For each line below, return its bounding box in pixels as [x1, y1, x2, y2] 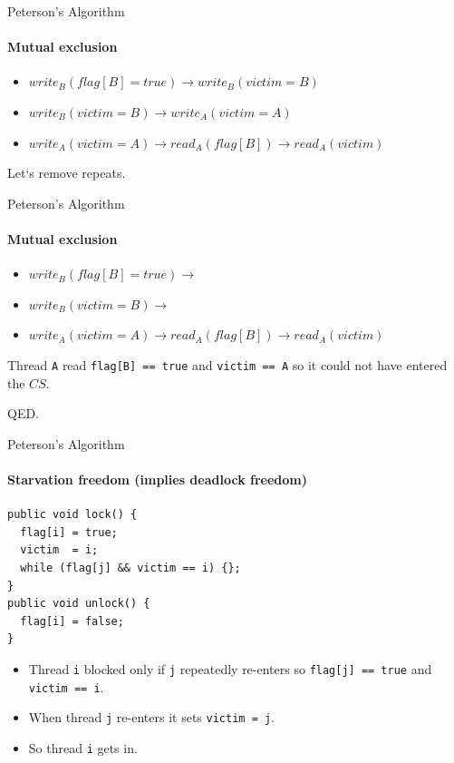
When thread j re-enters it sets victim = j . [28, 708, 275, 727]
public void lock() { [7, 508, 138, 522]
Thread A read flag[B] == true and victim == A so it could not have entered [7, 355, 448, 374]
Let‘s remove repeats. [7, 163, 126, 182]
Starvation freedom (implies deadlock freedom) [7, 469, 307, 488]
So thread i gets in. [28, 738, 138, 757]
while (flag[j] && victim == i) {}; [20, 561, 241, 574]
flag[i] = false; [20, 614, 124, 628]
